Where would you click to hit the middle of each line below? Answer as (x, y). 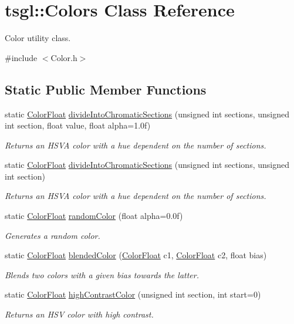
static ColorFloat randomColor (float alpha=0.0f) (94, 216)
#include (21, 57)
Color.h (64, 57)
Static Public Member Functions (106, 89)
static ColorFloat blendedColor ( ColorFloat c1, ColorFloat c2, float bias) (136, 255)
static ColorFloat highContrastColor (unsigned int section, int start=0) (133, 294)
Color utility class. (38, 38)
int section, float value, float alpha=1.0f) (78, 125)
